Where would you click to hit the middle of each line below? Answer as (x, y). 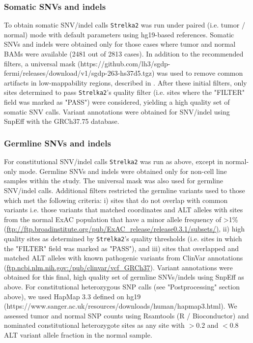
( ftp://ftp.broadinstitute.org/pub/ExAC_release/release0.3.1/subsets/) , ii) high (125, 229)
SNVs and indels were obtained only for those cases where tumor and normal (120, 44)
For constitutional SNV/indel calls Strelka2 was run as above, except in (113, 161)
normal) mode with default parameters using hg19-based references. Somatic (119, 34)
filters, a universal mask (40, 63)
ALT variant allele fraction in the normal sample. (78, 334)
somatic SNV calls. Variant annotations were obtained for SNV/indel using (117, 111)
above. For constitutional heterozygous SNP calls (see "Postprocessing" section (122, 286)
